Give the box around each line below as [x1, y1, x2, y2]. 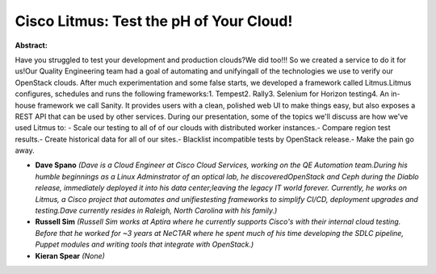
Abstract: [15, 40, 48, 50]
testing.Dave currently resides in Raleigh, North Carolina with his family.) [35, 206, 278, 216]
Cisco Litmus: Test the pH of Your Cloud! [15, 12, 293, 30]
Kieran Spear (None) [35, 251, 105, 260]
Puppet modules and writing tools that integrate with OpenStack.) [35, 239, 254, 250]
